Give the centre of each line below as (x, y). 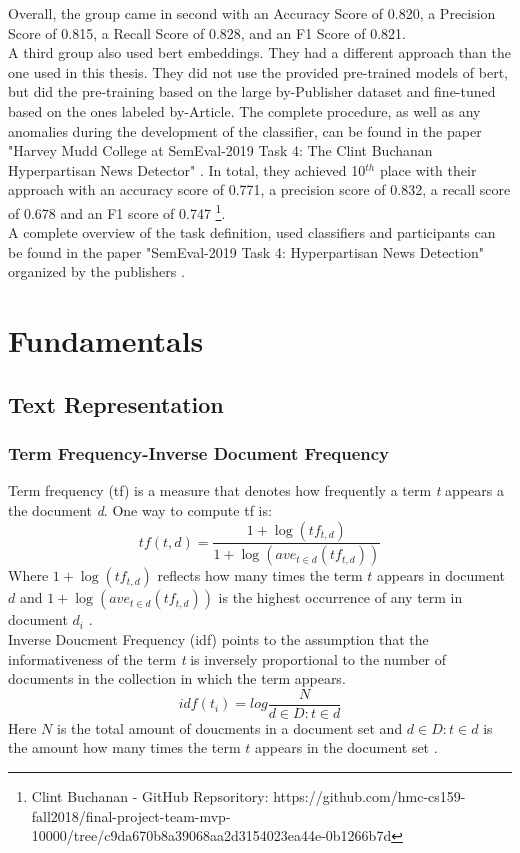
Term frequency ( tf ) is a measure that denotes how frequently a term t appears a (256, 490)
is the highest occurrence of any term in (340, 597)
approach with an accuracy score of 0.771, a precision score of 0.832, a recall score (259, 189)
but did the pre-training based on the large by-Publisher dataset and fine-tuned (252, 91)
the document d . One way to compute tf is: (140, 509)
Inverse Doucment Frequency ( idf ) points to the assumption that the (218, 639)
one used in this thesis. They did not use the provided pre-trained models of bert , (258, 71)
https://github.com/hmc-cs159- (369, 796)
